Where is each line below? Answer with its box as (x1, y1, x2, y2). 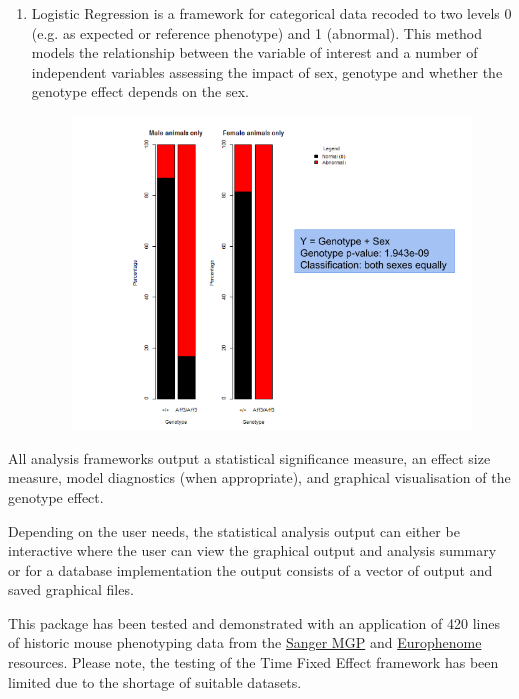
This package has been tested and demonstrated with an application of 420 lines (8, 612, 500, 633)
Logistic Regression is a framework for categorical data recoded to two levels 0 (31, 3, 512, 23)
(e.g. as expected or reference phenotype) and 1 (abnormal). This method (31, 22, 483, 43)
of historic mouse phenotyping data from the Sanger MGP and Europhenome (8, 632, 482, 653)
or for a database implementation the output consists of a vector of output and (8, 559, 493, 580)
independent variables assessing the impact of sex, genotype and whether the (31, 61, 503, 82)
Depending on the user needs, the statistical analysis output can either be (8, 520, 460, 541)
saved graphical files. (8, 579, 134, 600)
